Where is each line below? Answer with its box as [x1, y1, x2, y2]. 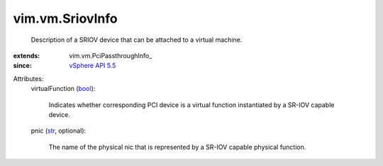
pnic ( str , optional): [30, 126, 87, 135]
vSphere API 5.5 [69, 61, 116, 70]
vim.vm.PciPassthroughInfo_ [69, 51, 152, 60]
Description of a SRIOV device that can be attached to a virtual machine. [30, 35, 243, 44]
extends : [13, 51, 40, 60]
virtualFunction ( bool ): [30, 84, 96, 93]
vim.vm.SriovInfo [13, 11, 118, 26]
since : [13, 61, 32, 70]
